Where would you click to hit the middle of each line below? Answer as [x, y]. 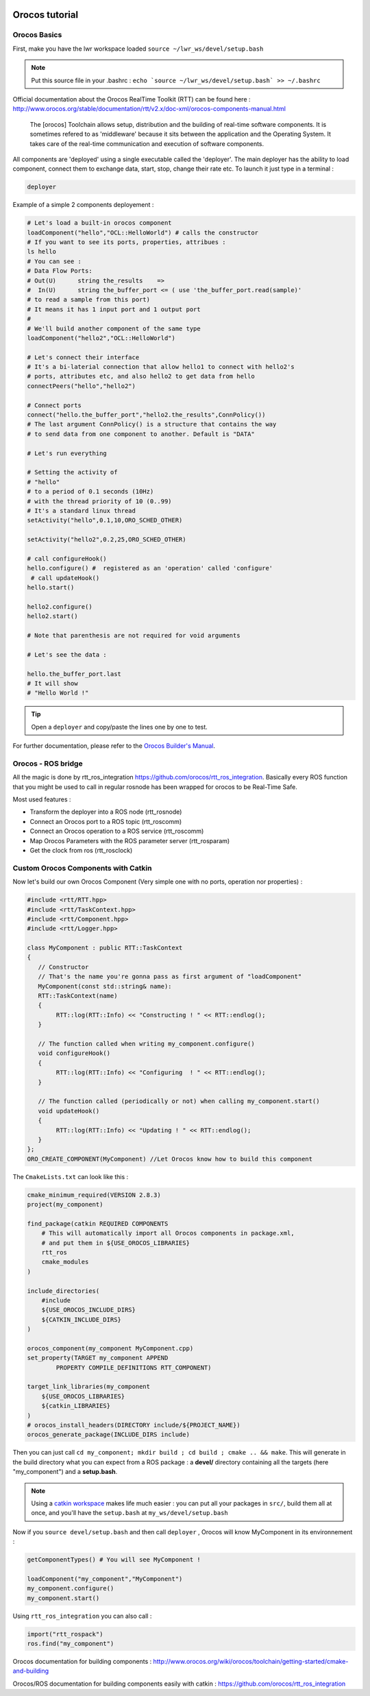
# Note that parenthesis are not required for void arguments [134, 635]
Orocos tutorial [46, 15]
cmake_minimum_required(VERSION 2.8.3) [94, 1195]
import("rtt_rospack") [65, 1634]
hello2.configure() [60, 606]
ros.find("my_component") [71, 1644]
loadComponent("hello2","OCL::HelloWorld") [101, 338]
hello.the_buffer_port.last [74, 674]
